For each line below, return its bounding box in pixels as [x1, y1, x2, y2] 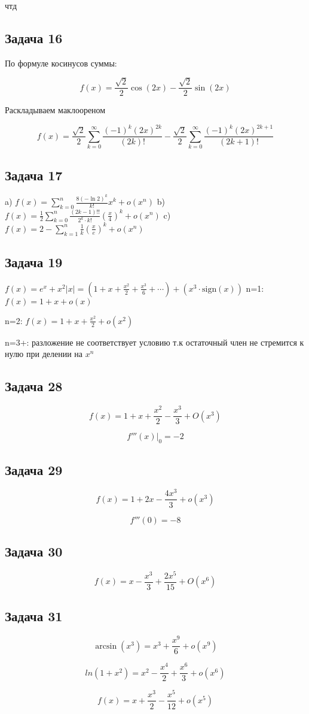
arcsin [95, 642, 117, 651]
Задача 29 [5, 460, 63, 479]
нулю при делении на [5, 347, 83, 360]
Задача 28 [5, 377, 63, 395]
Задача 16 [5, 28, 63, 47]
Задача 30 [5, 541, 63, 560]
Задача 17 [5, 165, 63, 184]
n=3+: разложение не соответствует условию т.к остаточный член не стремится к [5, 335, 304, 348]
